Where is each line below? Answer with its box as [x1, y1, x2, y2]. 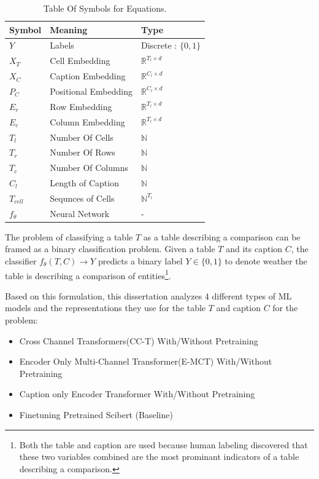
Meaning [50, 23, 88, 36]
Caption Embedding [50, 69, 126, 82]
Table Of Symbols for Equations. [43, 2, 167, 14]
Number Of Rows [50, 146, 115, 159]
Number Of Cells [50, 130, 113, 143]
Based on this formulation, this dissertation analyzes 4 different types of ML [5, 289, 292, 302]
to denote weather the [225, 255, 307, 267]
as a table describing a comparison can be [143, 230, 301, 243]
